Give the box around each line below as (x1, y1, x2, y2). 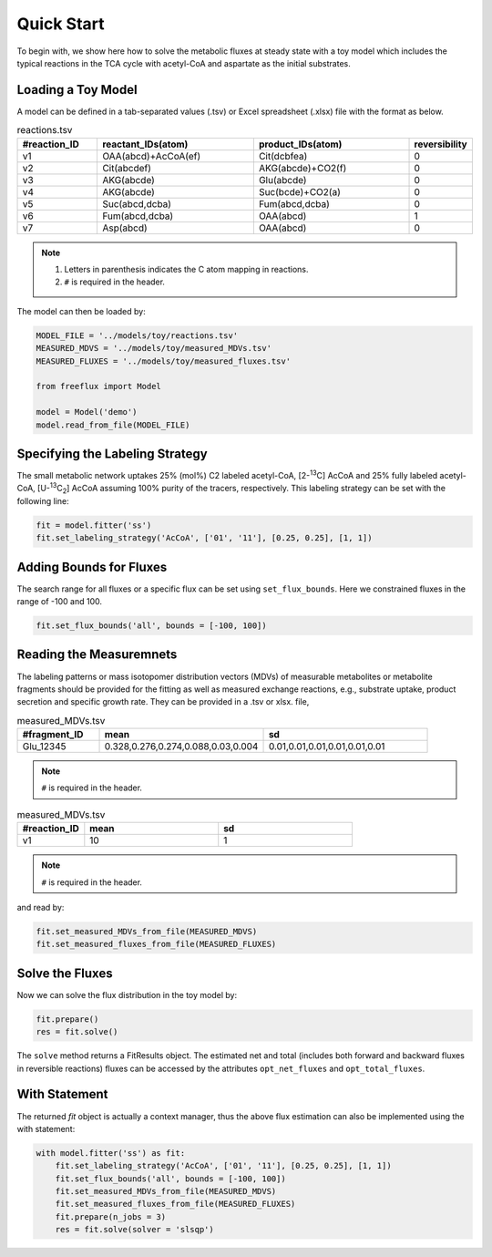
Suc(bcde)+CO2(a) (258, 185, 341, 198)
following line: (16, 495, 69, 506)
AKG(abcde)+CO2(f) (258, 161, 347, 174)
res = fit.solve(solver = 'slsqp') (55, 1224, 214, 1235)
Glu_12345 (22, 740, 67, 753)
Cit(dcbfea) (258, 149, 308, 162)
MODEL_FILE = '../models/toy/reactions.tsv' (36, 330, 239, 341)
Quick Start (16, 14, 105, 34)
